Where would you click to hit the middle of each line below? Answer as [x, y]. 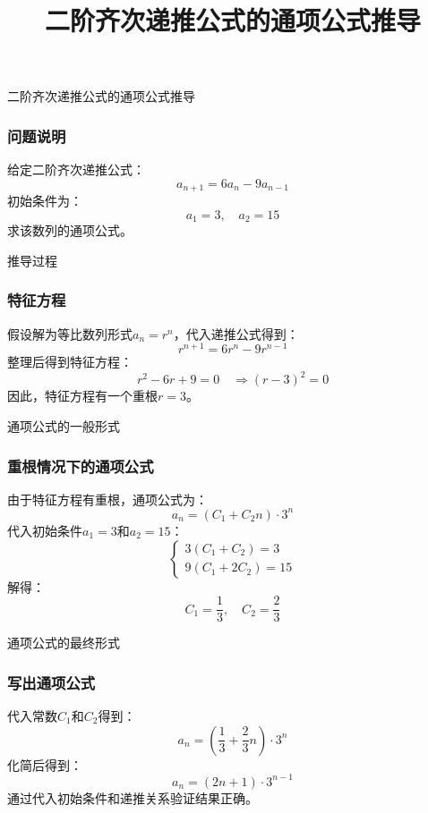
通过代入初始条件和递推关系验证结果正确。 [133, 797]
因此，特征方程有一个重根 [82, 396]
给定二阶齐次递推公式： [76, 169]
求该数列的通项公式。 [70, 230]
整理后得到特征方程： [70, 362]
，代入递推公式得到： [236, 333]
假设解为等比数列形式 [70, 333]
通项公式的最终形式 [64, 643]
